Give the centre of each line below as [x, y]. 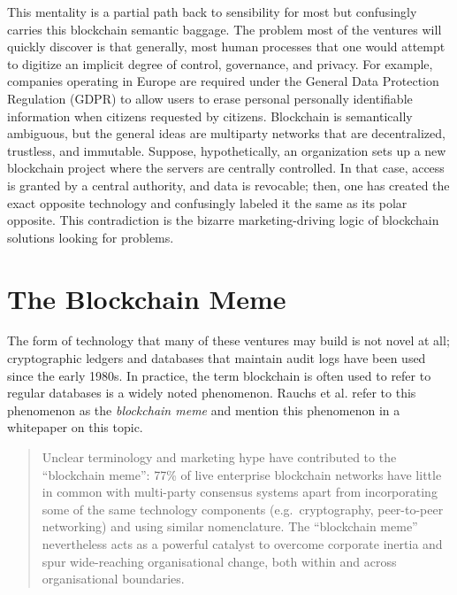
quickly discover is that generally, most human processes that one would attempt [226, 46]
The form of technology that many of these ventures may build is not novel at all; [228, 340]
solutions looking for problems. [91, 237]
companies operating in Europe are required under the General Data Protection [223, 81]
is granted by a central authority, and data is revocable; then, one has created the [228, 185]
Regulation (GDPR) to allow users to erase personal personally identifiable [210, 98]
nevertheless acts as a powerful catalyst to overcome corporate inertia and [242, 543]
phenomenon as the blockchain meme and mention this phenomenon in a [204, 410]
